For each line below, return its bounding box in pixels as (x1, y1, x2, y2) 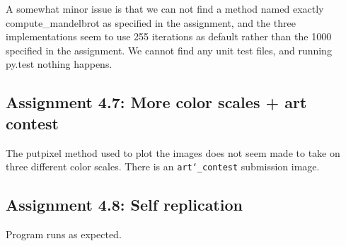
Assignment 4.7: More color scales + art (6, 91, 307, 113)
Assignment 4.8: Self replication (6, 194, 243, 216)
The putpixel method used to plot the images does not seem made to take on (6, 145, 340, 160)
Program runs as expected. (6, 227, 122, 242)
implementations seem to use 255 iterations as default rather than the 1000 (6, 29, 332, 44)
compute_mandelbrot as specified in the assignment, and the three (6, 15, 296, 30)
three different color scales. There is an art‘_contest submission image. (6, 159, 320, 174)
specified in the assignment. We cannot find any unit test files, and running (6, 42, 332, 57)
